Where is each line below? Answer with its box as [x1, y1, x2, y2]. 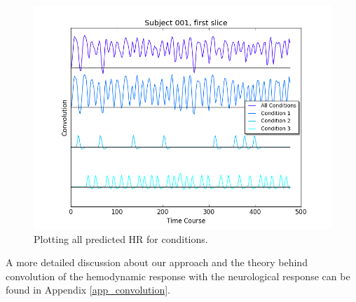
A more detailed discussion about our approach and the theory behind [6, 255, 308, 270]
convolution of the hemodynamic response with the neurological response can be [6, 268, 350, 283]
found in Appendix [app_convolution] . [6, 282, 170, 297]
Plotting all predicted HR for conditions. [34, 231, 208, 246]
